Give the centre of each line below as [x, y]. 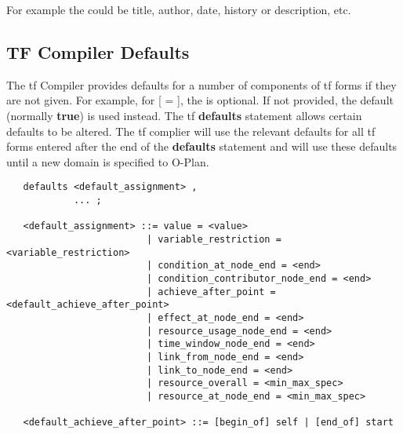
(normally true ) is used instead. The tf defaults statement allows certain [184, 115]
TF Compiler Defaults [98, 51]
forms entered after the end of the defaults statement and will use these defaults [202, 146]
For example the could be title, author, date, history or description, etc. [179, 9]
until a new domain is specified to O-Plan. [108, 161]
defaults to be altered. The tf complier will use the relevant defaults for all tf [191, 131]
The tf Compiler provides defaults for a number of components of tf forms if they [201, 84]
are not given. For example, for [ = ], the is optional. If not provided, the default [200, 100]
